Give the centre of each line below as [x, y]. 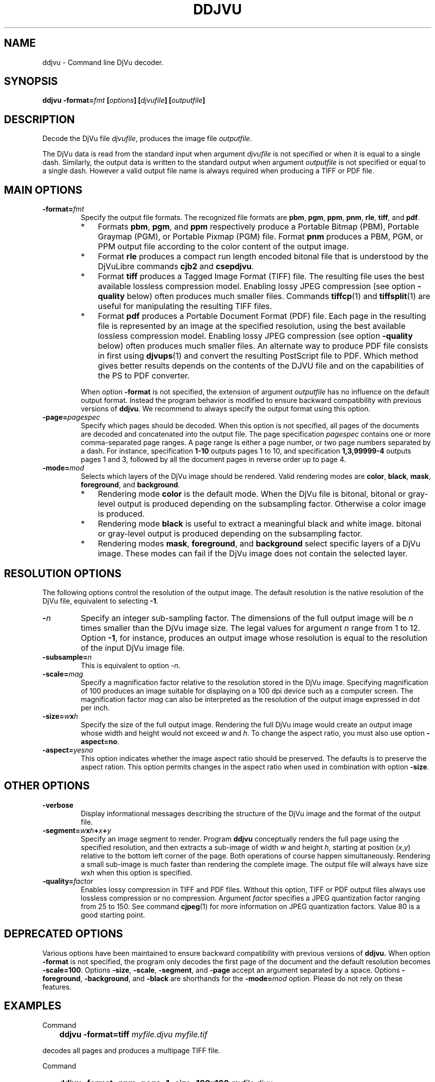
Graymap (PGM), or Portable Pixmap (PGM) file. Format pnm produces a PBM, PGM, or [260, 237]
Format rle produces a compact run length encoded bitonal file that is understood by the [263, 257]
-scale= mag [63, 674]
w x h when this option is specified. [136, 872]
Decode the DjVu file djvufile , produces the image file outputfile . [147, 139]
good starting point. [113, 915]
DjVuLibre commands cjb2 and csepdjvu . [176, 267]
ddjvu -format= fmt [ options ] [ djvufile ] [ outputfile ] [124, 100]
